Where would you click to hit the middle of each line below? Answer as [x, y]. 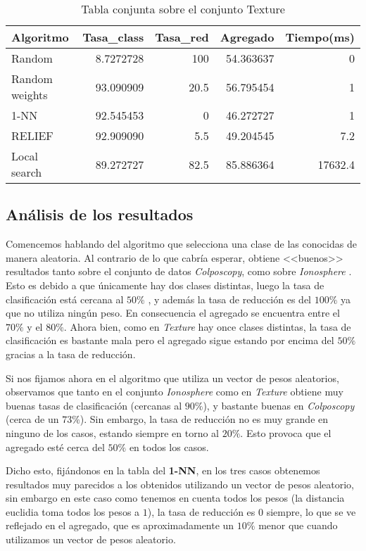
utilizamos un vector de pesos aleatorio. [91, 539]
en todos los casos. [169, 446]
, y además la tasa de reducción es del [229, 299]
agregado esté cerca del [55, 446]
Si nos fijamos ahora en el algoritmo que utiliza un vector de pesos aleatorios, [172, 378]
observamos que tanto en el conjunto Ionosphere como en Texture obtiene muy [175, 392]
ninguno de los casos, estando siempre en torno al [113, 432]
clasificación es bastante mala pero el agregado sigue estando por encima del [170, 340]
